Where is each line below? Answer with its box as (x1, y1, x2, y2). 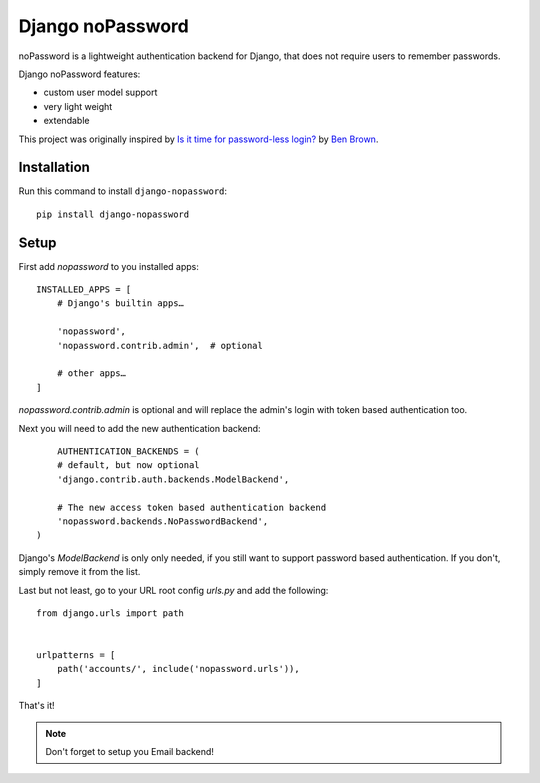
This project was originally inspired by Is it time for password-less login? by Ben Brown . (18, 133, 379, 145)
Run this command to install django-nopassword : (18, 185, 228, 197)
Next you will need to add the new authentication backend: (18, 422, 261, 434)
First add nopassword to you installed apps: (18, 260, 200, 272)
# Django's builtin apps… (56, 298, 185, 309)
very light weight (43, 100, 113, 112)
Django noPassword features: (18, 68, 141, 80)
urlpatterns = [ (36, 650, 116, 661)
